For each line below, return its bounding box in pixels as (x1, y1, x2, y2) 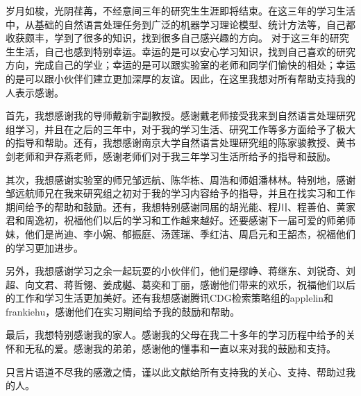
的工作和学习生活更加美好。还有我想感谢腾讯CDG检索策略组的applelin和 (6, 291, 334, 305)
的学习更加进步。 (6, 240, 83, 255)
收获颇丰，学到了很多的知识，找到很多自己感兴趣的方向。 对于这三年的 (6, 31, 330, 45)
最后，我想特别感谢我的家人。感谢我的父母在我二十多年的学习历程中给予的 (6, 327, 346, 342)
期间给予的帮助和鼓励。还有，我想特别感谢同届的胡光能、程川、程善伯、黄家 (6, 199, 355, 214)
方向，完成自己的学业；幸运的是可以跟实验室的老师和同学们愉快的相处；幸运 (6, 58, 355, 72)
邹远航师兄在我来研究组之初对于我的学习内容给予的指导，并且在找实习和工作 (6, 186, 355, 200)
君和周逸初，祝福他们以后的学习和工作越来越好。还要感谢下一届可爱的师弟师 (6, 213, 355, 227)
